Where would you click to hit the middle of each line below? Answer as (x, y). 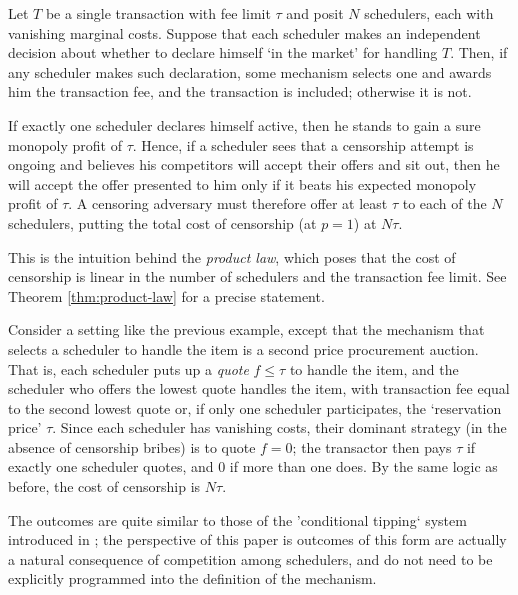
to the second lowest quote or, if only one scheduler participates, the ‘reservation (255, 407)
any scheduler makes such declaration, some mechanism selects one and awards (250, 71)
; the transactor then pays (372, 446)
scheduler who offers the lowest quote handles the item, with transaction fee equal (259, 388)
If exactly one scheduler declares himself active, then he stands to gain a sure (244, 124)
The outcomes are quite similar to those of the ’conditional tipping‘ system (237, 519)
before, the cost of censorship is (104, 486)
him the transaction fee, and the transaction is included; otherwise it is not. (240, 91)
